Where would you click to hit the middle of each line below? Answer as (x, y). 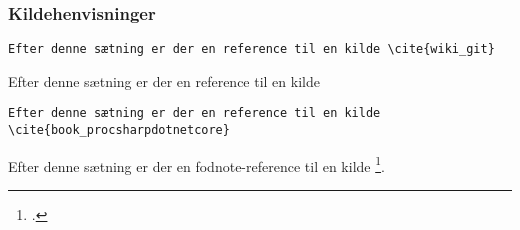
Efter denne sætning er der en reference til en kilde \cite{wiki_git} (251, 49)
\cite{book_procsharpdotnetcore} (119, 130)
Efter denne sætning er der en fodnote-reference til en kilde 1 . (196, 164)
